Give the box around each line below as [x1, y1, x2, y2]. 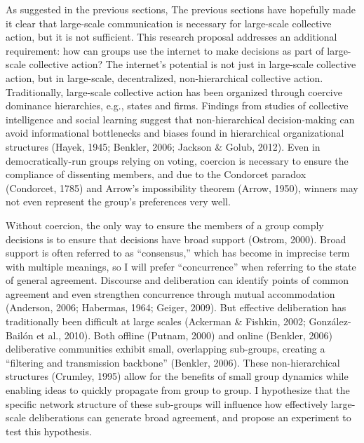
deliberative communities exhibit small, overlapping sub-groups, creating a [6, 341, 325, 356]
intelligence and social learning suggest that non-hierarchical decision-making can [6, 111, 355, 126]
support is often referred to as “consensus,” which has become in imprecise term [6, 245, 350, 260]
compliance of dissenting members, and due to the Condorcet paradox [6, 167, 306, 182]
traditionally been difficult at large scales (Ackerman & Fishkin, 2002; [6, 314, 306, 329]
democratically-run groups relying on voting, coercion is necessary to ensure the [6, 153, 349, 168]
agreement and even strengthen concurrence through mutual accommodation [6, 286, 335, 301]
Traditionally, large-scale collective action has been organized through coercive [6, 84, 342, 99]
